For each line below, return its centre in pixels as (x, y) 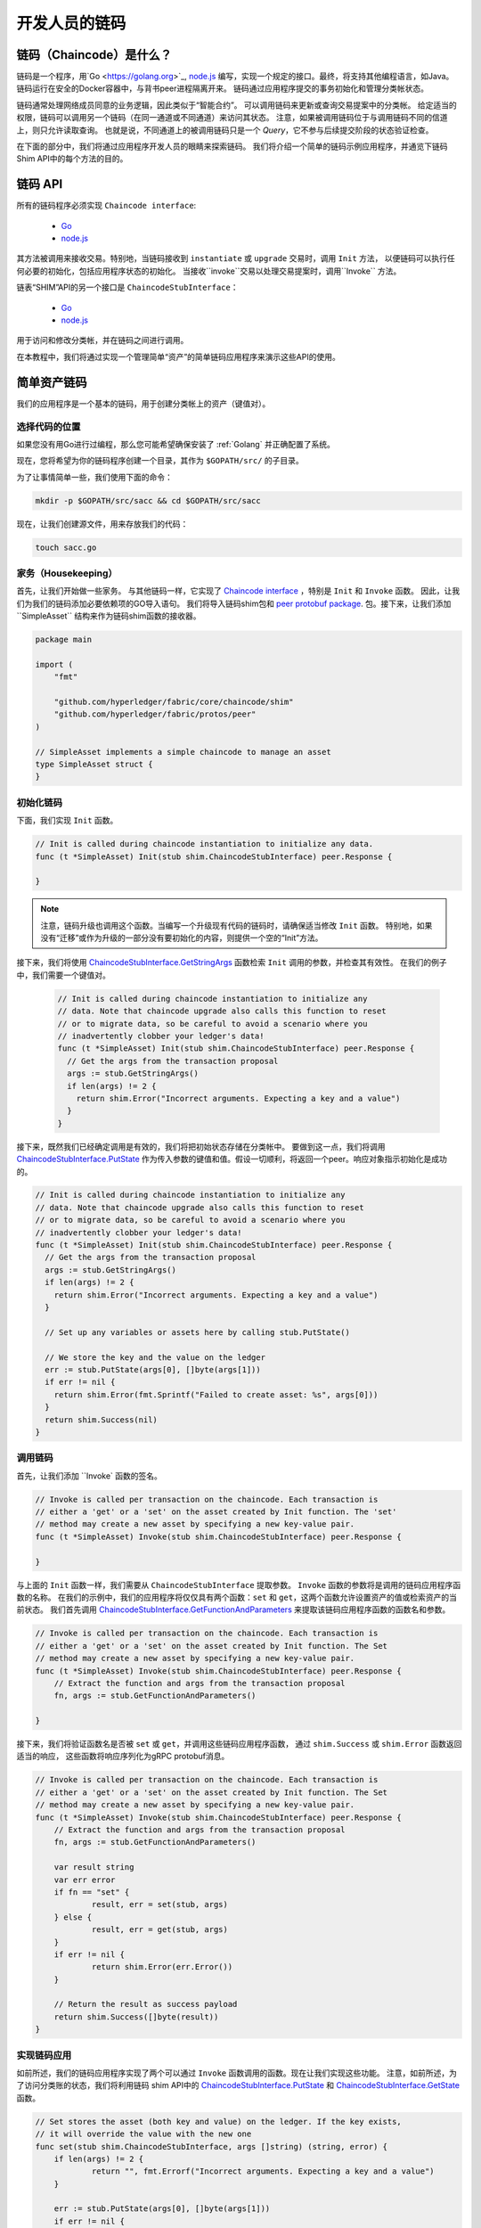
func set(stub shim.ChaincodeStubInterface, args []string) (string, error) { (211, 2146)
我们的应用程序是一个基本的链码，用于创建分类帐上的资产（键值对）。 (143, 403)
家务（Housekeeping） (67, 573)
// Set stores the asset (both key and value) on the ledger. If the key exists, (219, 2122)
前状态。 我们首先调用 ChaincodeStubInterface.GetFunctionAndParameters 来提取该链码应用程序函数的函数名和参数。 (233, 1610)
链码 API (40, 184)
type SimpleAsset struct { (94, 765)
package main (64, 640)
